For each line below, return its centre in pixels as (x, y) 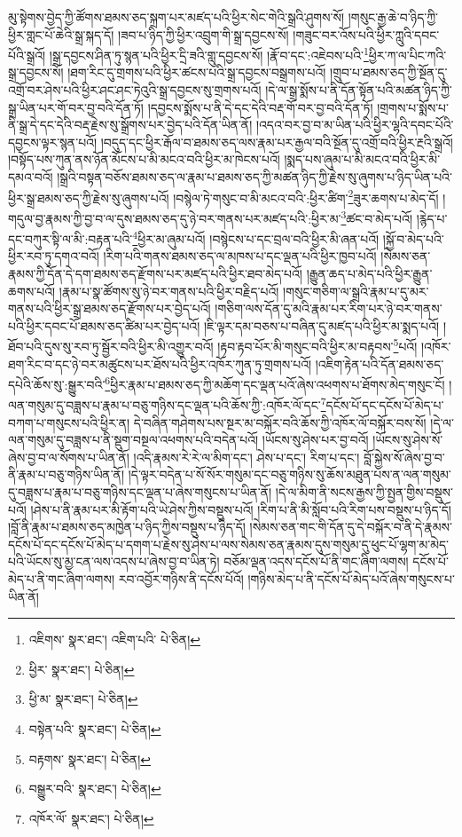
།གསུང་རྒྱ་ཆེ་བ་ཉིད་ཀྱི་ (393, 17)
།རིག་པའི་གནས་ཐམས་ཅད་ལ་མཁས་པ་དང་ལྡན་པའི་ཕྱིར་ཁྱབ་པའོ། (240, 256)
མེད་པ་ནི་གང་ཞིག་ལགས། (61, 579)
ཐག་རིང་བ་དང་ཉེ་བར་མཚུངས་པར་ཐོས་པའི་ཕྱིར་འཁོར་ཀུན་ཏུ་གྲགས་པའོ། (160, 363)
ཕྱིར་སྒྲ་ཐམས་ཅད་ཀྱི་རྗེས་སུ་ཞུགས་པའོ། (89, 197)
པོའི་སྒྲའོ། (27, 55)
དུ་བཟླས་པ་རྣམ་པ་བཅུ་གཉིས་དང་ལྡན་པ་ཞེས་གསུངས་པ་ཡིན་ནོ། (140, 492)
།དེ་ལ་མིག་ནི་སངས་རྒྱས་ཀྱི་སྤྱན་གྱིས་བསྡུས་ (364, 492)
